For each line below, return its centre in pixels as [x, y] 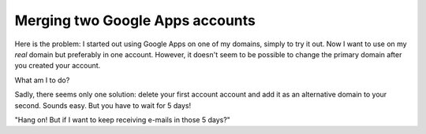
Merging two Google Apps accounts [135, 20]
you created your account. [58, 66]
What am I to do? [42, 80]
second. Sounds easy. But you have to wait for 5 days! [103, 105]
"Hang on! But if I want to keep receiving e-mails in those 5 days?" [122, 120]
